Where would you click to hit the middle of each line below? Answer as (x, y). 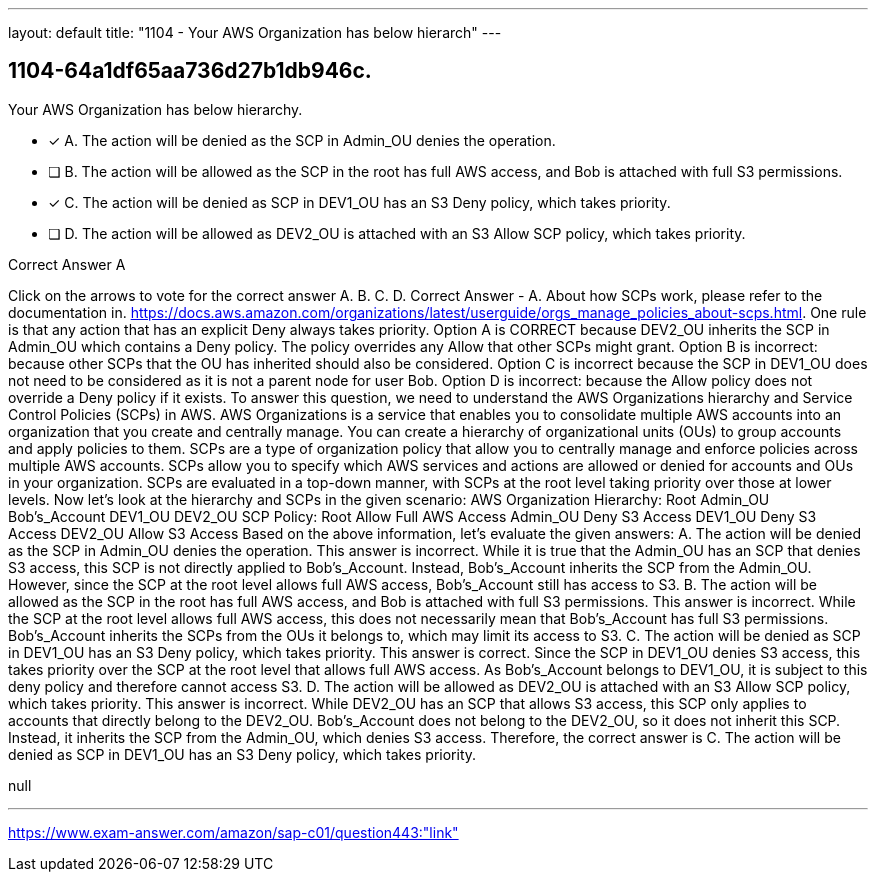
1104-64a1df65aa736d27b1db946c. (190, 71)
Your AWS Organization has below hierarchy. (155, 109)
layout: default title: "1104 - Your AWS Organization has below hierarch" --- (255, 32)
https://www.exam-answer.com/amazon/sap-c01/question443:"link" (233, 832)
